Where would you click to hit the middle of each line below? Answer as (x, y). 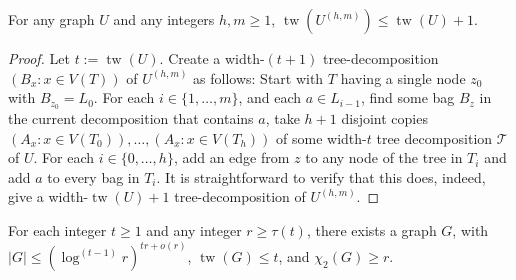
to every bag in (93, 176)
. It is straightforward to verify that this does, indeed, (321, 176)
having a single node (403, 77)
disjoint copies (384, 118)
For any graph (51, 19)
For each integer (57, 230)
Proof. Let (39, 58)
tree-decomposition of (240, 196)
